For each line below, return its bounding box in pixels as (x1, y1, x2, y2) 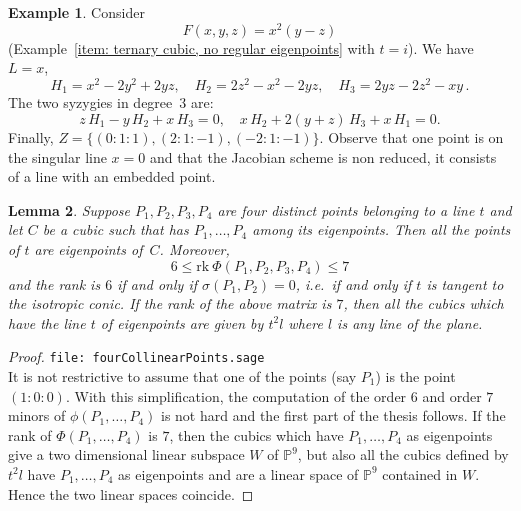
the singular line (8, 146, 107, 167)
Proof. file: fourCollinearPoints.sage (8, 346, 265, 367)
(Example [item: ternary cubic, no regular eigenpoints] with (8, 37, 375, 58)
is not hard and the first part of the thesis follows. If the (161, 405, 506, 426)
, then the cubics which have (169, 424, 344, 445)
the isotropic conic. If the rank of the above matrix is (8, 293, 332, 314)
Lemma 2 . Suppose (8, 199, 131, 220)
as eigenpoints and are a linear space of (118, 463, 359, 484)
